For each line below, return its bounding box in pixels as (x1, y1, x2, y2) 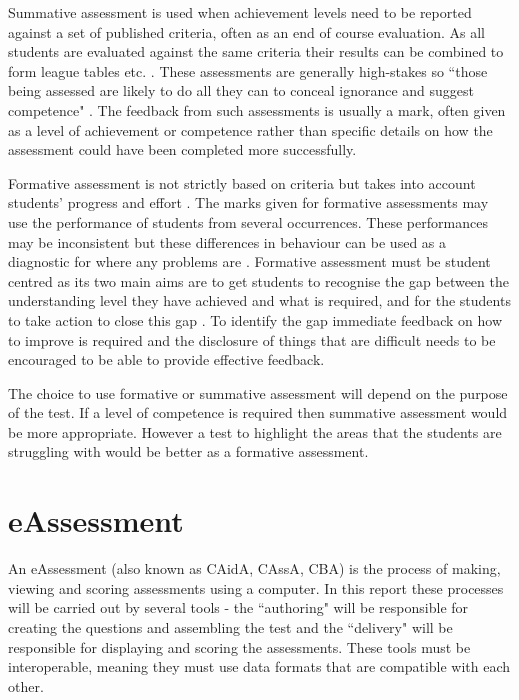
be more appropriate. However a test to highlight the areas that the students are (8, 421, 502, 442)
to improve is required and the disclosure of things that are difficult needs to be (8, 329, 496, 350)
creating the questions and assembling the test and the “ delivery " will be (8, 616, 453, 637)
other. (8, 675, 44, 696)
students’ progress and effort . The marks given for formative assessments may (8, 192, 489, 213)
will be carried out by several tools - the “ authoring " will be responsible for (8, 597, 469, 618)
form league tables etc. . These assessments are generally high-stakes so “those (8, 60, 488, 81)
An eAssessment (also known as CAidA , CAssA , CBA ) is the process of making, (8, 558, 501, 579)
